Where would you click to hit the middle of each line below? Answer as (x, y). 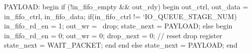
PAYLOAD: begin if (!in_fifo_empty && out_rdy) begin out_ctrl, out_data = (126, 6)
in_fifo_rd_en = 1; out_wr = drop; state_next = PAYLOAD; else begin (118, 26)
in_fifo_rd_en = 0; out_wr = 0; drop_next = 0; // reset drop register (113, 35)
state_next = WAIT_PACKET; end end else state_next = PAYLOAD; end (121, 45)
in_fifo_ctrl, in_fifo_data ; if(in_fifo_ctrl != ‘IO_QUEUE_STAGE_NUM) (121, 16)
